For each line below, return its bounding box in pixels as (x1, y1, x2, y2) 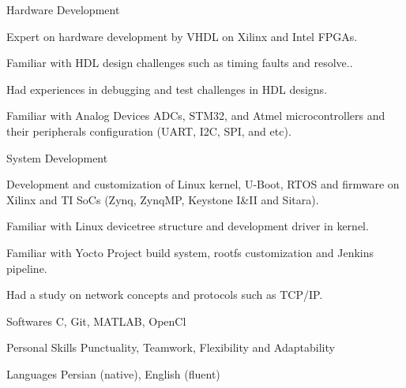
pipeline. (6, 259, 47, 276)
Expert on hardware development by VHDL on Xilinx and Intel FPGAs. (6, 28, 358, 44)
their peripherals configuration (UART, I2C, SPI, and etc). (6, 122, 291, 139)
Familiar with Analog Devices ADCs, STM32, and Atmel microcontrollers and (6, 107, 385, 124)
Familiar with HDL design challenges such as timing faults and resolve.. (6, 54, 353, 71)
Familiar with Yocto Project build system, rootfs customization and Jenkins (6, 244, 374, 260)
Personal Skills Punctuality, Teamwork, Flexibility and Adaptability (6, 339, 335, 356)
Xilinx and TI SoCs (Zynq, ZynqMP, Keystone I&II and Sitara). (6, 191, 319, 207)
